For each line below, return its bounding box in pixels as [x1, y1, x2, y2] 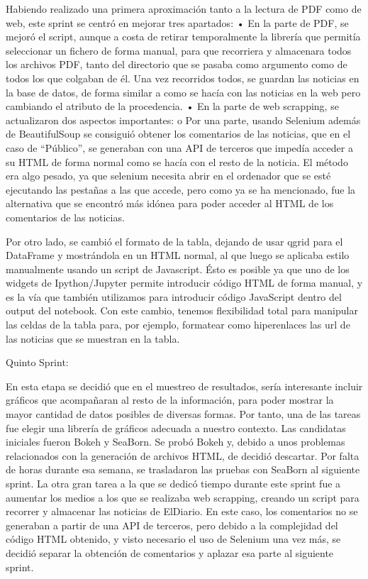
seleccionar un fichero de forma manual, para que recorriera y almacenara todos [6, 43, 352, 57]
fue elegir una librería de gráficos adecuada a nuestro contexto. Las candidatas [6, 420, 346, 435]
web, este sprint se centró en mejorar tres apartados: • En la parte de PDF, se [6, 15, 349, 30]
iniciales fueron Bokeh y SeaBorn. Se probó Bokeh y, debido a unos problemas [6, 434, 345, 449]
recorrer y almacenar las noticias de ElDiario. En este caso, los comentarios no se [6, 504, 358, 519]
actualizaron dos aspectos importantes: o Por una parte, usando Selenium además [6, 112, 361, 127]
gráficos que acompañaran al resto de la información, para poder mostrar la [6, 392, 334, 407]
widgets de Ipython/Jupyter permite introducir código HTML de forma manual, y [6, 275, 363, 290]
